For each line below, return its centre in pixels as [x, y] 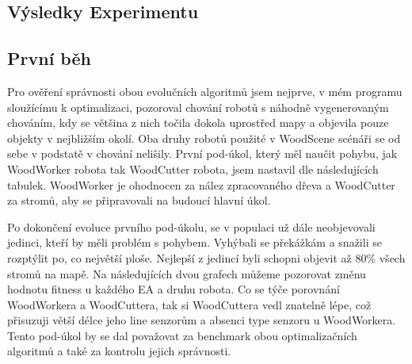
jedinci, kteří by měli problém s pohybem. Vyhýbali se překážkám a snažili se [195, 242]
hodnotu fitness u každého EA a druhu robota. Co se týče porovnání [174, 289]
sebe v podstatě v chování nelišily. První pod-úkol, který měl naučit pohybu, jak [202, 153]
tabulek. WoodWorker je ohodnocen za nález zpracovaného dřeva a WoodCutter [201, 184]
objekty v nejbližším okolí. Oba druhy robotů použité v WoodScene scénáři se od [204, 138]
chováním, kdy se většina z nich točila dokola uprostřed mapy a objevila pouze [198, 123]
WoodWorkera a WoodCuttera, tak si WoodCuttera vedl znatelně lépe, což [189, 304]
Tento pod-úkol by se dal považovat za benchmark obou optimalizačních [182, 335]
